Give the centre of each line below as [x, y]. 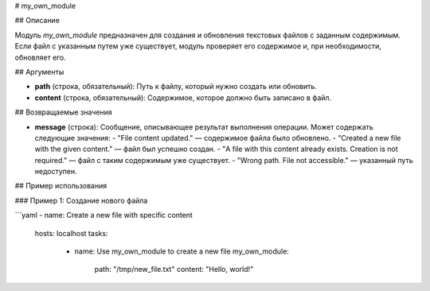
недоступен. [56, 172]
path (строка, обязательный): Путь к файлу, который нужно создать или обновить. [176, 87]
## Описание [37, 21]
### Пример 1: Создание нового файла [81, 200]
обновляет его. [41, 57]
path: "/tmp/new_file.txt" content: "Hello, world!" [174, 270]
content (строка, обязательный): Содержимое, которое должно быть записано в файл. [183, 97]
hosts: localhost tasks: [71, 233]
